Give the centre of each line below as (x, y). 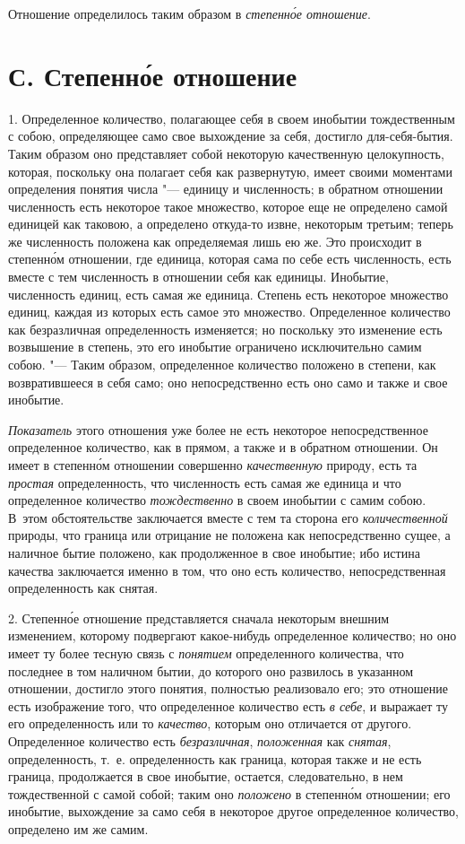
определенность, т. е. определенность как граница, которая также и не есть (215, 758)
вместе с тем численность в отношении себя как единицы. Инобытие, (198, 277)
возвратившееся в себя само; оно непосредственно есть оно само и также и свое (228, 382)
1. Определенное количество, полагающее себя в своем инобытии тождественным (232, 118)
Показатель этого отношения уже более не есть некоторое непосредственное (218, 429)
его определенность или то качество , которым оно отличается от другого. (210, 723)
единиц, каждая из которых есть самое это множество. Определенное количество (229, 312)
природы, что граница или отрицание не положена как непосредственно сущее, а (229, 535)
